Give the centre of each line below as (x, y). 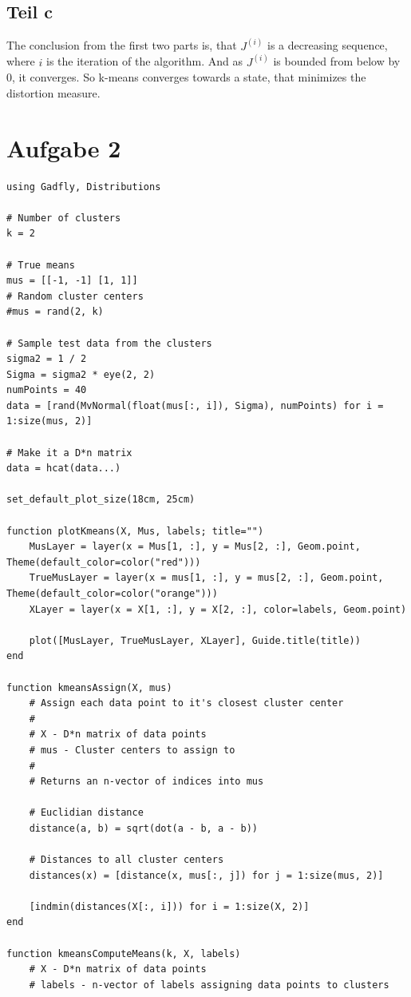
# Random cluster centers (75, 296)
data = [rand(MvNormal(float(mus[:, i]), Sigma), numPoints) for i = (195, 405)
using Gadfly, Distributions (84, 187)
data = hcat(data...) (64, 469)
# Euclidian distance (86, 813)
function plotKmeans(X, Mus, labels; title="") (135, 531)
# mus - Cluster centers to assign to (132, 750)
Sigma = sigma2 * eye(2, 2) (81, 374)
